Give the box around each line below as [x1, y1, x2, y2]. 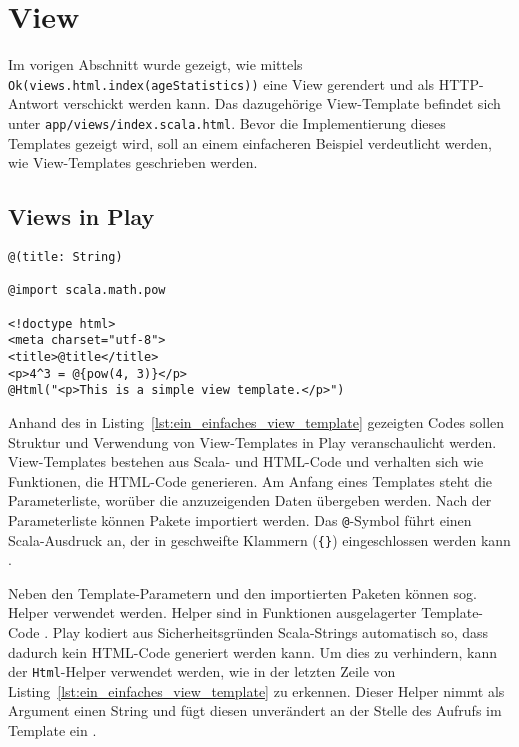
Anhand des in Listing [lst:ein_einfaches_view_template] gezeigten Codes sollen [8, 411, 505, 432]
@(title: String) [8, 250, 123, 265]
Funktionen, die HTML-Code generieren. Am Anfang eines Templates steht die [8, 470, 493, 491]
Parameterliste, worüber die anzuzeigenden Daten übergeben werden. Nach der [8, 490, 492, 511]
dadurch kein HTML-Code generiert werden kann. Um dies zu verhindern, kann [8, 641, 497, 662]
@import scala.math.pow [8, 283, 166, 298]
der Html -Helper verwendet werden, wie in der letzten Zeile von [8, 661, 396, 682]
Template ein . [8, 720, 97, 741]
